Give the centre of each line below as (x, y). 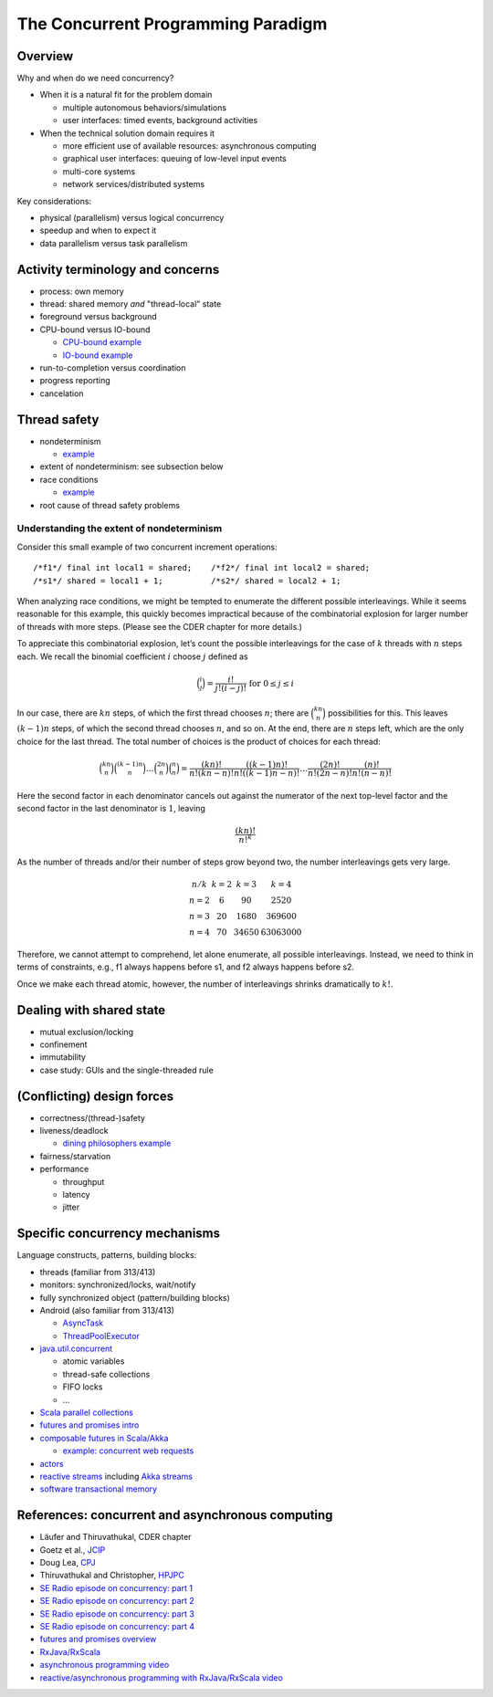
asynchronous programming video (105, 1665)
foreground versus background (98, 317)
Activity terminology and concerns (118, 269)
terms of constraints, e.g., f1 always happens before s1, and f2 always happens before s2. (186, 967)
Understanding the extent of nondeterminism (120, 529)
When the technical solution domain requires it (127, 133)
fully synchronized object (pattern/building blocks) (135, 1297)
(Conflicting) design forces (95, 1096)
